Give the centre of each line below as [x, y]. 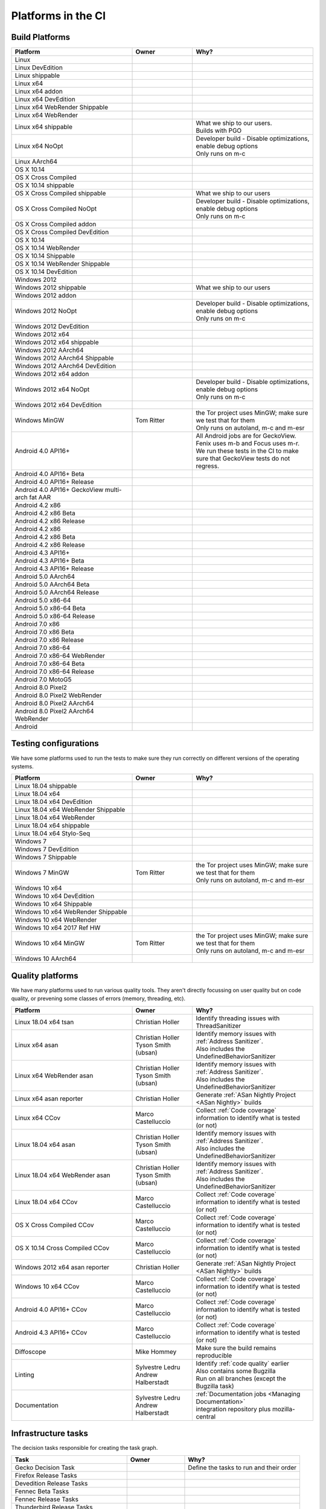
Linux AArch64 [36, 162]
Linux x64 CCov [37, 1118]
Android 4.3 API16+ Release [54, 569]
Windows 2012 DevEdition [52, 327]
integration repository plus [233, 1409]
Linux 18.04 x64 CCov [46, 1202]
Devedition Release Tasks [51, 1483]
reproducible [214, 1355]
